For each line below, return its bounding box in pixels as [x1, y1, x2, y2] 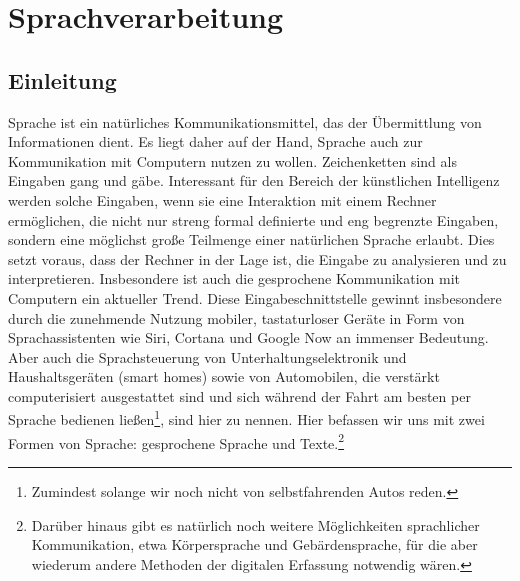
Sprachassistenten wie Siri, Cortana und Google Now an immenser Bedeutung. [8, 327, 489, 348]
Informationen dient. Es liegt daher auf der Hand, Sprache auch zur [8, 131, 423, 152]
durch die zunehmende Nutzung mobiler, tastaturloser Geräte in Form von [8, 307, 465, 328]
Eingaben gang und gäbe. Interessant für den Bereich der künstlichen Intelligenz [8, 170, 500, 191]
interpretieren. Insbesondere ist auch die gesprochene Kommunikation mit [8, 268, 461, 289]
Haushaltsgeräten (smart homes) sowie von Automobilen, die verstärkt [8, 366, 440, 387]
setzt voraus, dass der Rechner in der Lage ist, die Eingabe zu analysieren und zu [8, 248, 507, 269]
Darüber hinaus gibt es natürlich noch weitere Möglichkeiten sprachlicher [31, 514, 480, 535]
